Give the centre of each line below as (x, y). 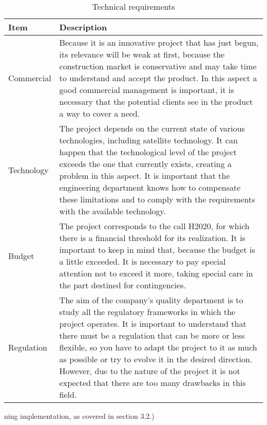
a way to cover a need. (100, 113)
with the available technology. (113, 211)
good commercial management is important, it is (147, 90)
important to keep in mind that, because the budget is (157, 250)
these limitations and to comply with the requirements (157, 199)
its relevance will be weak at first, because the (142, 54)
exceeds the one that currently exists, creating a (146, 164)
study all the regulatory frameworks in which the (147, 312)
